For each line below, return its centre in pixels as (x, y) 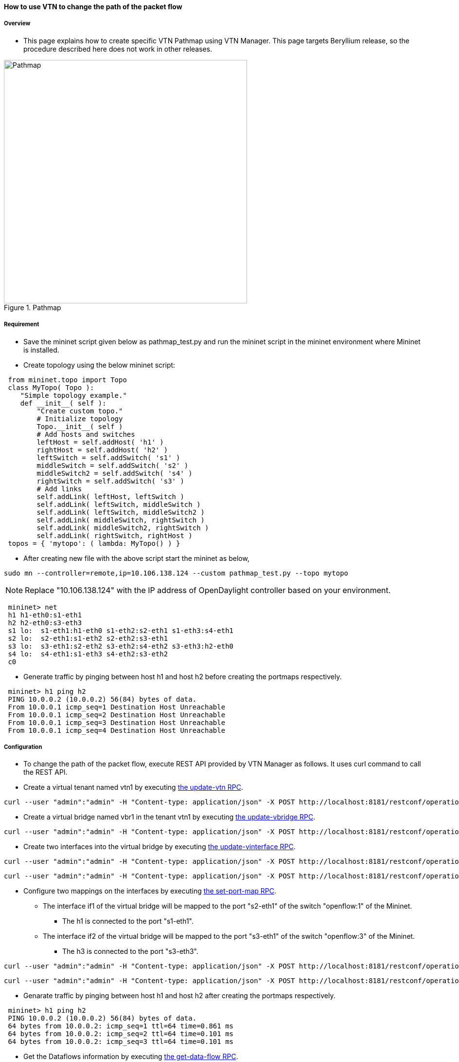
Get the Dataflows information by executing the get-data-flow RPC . (131, 1057)
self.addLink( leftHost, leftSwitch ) (110, 496)
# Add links (59, 489)
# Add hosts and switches (86, 434)
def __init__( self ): (63, 403)
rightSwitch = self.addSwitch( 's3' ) (110, 481)
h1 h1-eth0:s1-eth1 (45, 615)
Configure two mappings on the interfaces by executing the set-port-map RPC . (150, 891)
